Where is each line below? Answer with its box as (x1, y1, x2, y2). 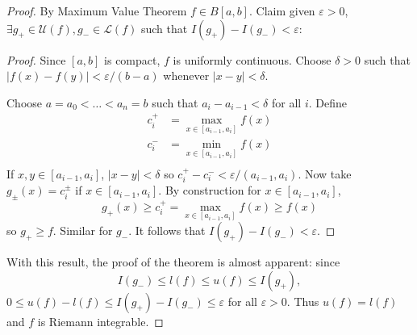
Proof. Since (6, 51, 66, 68)
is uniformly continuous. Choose (173, 51, 332, 68)
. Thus (286, 292, 319, 309)
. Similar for (52, 221, 113, 238)
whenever (163, 67, 210, 84)
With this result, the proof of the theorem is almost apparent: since (6, 253, 340, 270)
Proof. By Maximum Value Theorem (6, 2, 187, 19)
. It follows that (128, 221, 206, 238)
